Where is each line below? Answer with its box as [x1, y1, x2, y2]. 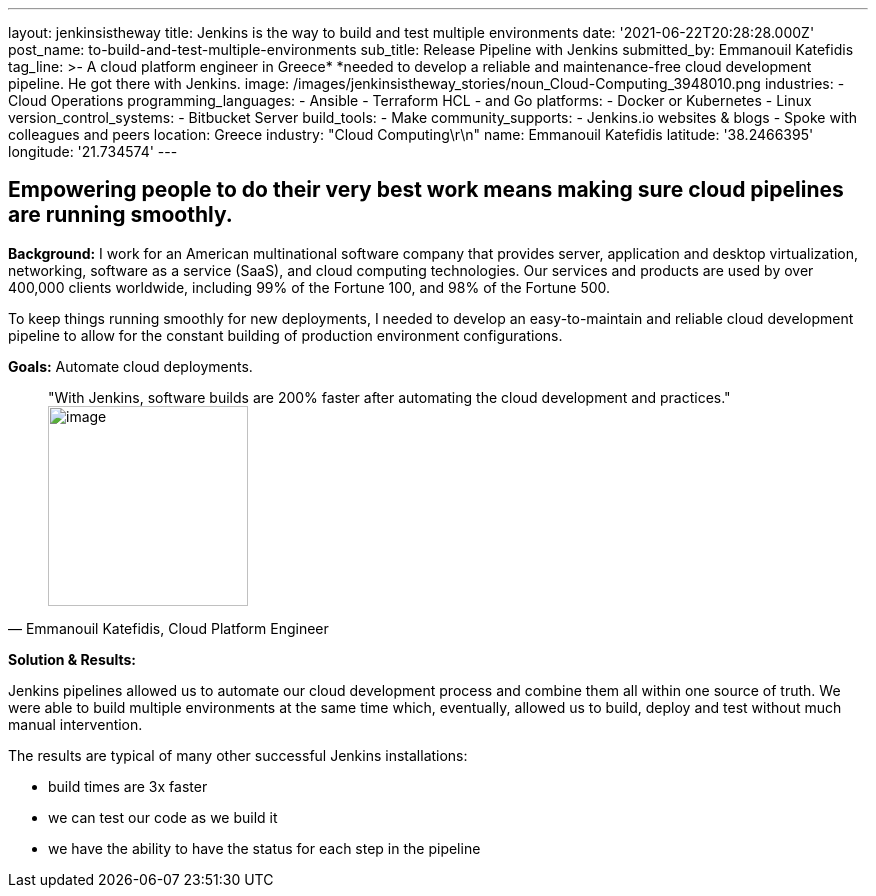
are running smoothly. [8, 202, 233, 228]
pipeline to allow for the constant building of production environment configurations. [8, 326, 563, 344]
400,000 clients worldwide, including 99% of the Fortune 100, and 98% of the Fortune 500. [8, 278, 611, 296]
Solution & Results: [8, 650, 136, 668]
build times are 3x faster [48, 777, 208, 795]
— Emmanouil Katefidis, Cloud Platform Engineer [8, 619, 329, 637]
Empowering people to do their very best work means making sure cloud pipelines [8, 177, 844, 203]
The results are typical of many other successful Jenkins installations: [8, 746, 468, 764]
